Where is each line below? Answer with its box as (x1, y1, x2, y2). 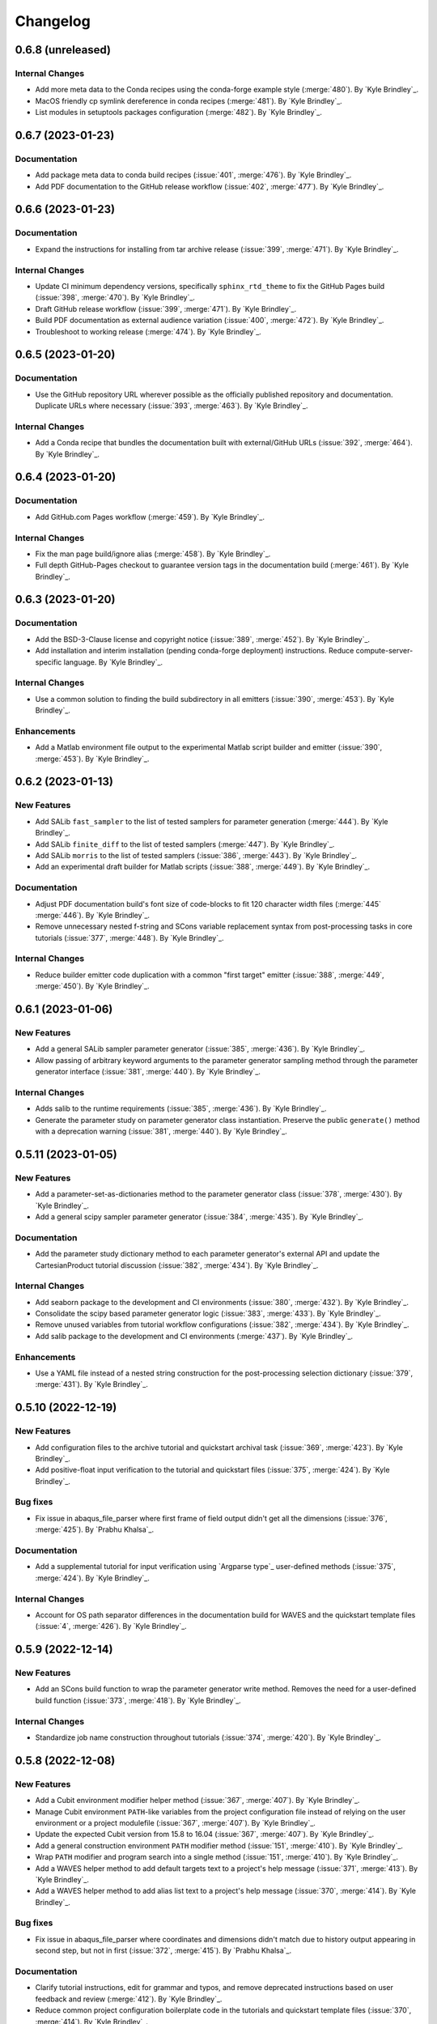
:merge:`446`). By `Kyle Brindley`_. (35, 910, 150, 920)
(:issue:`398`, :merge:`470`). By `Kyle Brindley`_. (35, 292, 196, 303)
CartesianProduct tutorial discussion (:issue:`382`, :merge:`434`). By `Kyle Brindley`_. (35, 1260, 319, 1270)
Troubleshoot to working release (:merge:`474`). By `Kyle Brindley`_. (35, 326, 262, 336)
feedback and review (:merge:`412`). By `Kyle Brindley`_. (35, 1994, 223, 2004)
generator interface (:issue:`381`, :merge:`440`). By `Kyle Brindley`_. (35, 1067, 261, 1077)
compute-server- (355, 646, 414, 656)
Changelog (15, 12, 91, 30)
